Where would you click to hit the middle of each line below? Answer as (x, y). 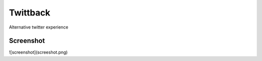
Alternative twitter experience (39, 27)
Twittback (30, 13)
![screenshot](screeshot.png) (38, 52)
